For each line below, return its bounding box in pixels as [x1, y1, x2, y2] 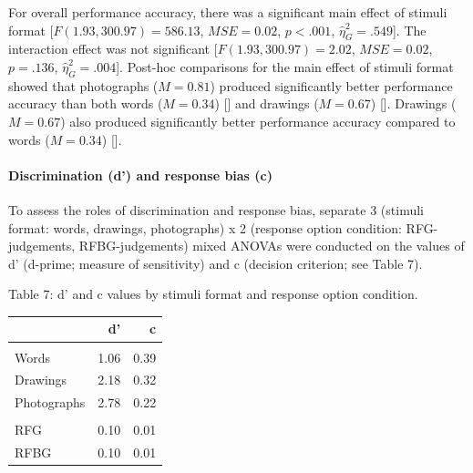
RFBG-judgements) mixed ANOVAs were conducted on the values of [78, 236, 465, 255]
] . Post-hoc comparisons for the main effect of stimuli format [116, 57, 454, 76]
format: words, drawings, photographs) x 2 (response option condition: [8, 218, 402, 237]
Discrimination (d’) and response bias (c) [8, 165, 273, 184]
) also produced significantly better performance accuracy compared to [60, 111, 456, 130]
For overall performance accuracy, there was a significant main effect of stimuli [8, 3, 447, 21]
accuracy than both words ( [8, 94, 163, 113]
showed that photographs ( [8, 76, 159, 95]
